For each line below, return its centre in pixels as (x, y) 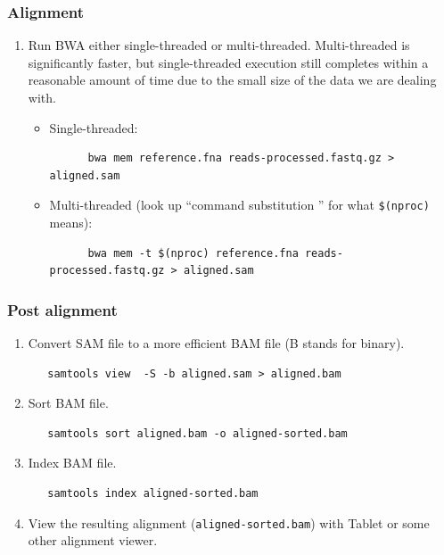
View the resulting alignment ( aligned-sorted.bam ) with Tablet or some (229, 522)
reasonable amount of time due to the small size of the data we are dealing (232, 80)
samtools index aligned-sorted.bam (153, 493)
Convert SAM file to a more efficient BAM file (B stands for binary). (216, 343)
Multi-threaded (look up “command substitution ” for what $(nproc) (239, 205)
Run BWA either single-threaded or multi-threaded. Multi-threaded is (219, 45)
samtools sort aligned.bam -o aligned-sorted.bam (197, 433)
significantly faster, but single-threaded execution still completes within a (228, 62)
